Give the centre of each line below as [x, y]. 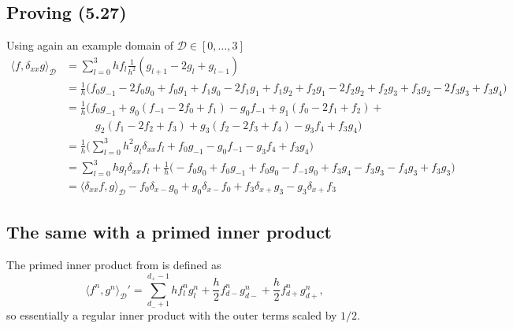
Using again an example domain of [90, 45]
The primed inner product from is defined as [114, 265]
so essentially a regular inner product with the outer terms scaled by [172, 315]
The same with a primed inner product [169, 232]
